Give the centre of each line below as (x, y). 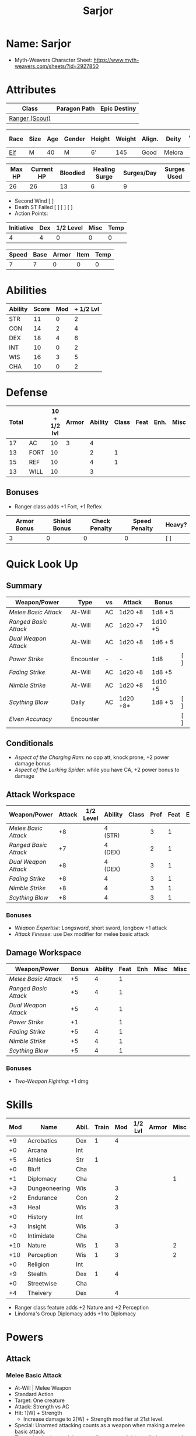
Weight (126, 139)
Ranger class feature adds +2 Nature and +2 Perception (82, 1307)
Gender (75, 139)
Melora (174, 152)
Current (42, 169)
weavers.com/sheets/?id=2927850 (57, 66)
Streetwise (42, 1283)
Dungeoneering (49, 1188)
